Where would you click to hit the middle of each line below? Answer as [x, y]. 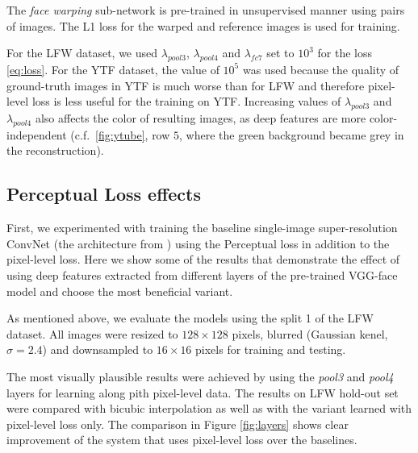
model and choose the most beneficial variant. [120, 291]
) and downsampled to [98, 349]
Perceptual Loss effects [104, 194]
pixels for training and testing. [271, 349]
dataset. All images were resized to [92, 333]
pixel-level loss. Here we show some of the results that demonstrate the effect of [203, 259]
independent [37, 134]
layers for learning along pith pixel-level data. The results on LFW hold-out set [203, 392]
